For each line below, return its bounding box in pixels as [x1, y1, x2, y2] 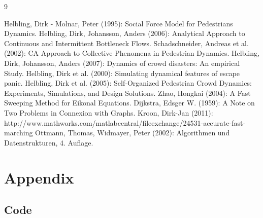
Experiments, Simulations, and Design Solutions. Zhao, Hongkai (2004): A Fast [4, 87, 251, 98]
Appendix [4, 167, 74, 188]
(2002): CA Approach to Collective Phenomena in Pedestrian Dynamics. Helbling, [4, 48, 259, 58]
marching [4, 127, 33, 138]
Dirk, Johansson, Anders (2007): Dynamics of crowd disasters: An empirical [4, 57, 240, 68]
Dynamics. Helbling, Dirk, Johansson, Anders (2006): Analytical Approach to [4, 28, 245, 39]
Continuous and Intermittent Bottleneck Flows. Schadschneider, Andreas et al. [4, 38, 249, 48]
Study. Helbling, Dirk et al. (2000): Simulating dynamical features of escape [4, 67, 240, 78]
